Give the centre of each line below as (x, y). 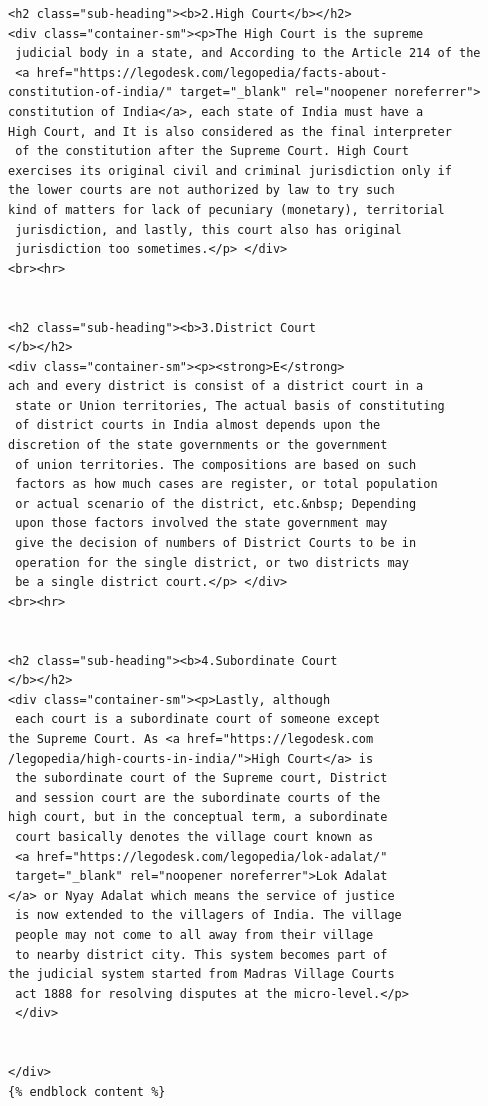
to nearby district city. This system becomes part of (201, 954)
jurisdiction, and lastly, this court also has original (208, 229)
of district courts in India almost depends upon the (198, 425)
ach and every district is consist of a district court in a (216, 386)
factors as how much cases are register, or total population (226, 484)
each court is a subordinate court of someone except (198, 719)
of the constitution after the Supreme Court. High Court (212, 151)
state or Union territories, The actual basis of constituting (230, 405)
